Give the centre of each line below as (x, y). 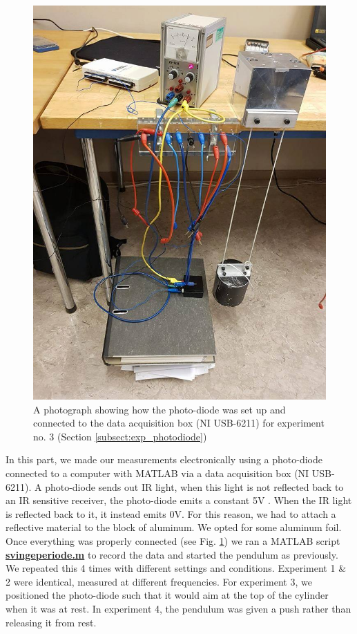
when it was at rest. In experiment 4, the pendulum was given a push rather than (178, 608)
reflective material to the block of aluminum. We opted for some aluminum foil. (174, 527)
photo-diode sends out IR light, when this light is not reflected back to (194, 486)
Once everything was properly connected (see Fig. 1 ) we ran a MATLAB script (173, 541)
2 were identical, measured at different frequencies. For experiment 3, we (159, 581)
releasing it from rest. (51, 622)
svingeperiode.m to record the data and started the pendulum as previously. (172, 554)
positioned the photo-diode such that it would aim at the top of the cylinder (167, 595)
